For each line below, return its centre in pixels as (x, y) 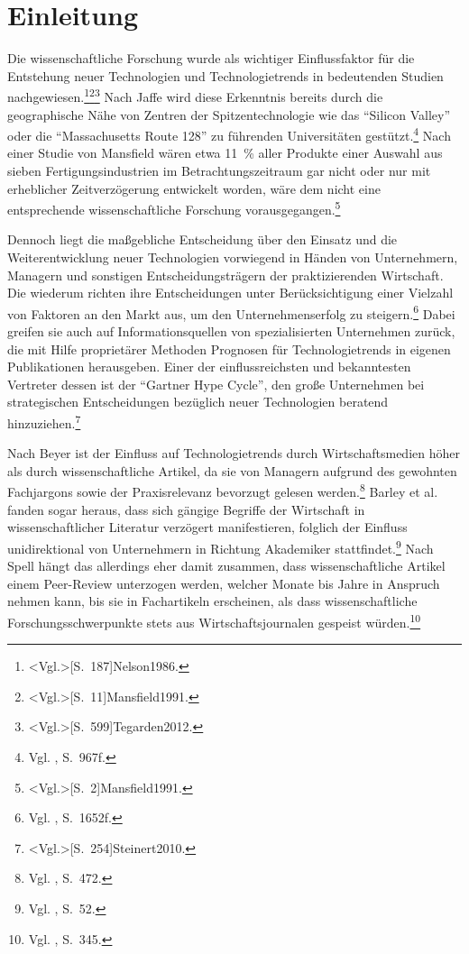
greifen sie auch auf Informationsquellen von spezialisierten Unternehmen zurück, (231, 331)
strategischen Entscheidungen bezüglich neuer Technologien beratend (198, 402)
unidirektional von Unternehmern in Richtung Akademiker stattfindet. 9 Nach (221, 546)
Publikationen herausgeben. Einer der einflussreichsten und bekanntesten (209, 367)
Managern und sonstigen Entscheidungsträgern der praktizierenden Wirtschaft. (225, 275)
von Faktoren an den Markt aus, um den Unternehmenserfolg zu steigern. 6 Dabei (231, 312)
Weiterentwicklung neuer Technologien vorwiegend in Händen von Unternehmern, (233, 257)
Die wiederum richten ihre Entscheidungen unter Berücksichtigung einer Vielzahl (230, 293)
